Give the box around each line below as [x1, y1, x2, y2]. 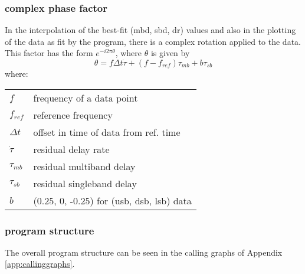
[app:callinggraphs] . [5, 257, 75, 270]
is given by [150, 47, 190, 59]
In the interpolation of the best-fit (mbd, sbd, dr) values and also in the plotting [5, 24, 296, 36]
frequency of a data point [33, 90, 138, 105]
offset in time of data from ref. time [33, 125, 181, 139]
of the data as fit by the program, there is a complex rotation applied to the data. [5, 35, 301, 47]
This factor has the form [5, 47, 93, 59]
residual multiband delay [33, 159, 136, 173]
